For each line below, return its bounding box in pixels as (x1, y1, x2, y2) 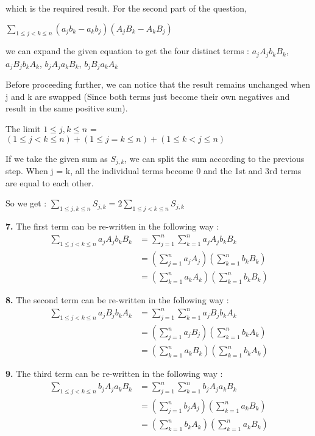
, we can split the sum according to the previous (124, 152, 305, 164)
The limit (5, 122, 41, 135)
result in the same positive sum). (5, 102, 128, 114)
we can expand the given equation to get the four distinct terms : (5, 44, 249, 57)
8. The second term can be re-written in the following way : (5, 294, 229, 306)
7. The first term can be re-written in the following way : (5, 220, 219, 233)
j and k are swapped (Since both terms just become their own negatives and (5, 90, 290, 102)
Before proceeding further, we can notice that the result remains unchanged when (5, 78, 310, 91)
